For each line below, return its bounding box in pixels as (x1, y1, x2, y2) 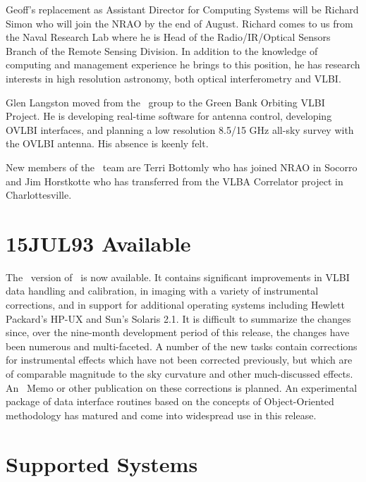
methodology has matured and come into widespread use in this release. (6, 407, 317, 422)
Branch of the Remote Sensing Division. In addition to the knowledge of (6, 43, 318, 58)
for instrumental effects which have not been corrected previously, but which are (6, 352, 353, 367)
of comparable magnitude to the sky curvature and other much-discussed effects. (6, 366, 353, 381)
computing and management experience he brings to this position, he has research (6, 57, 360, 72)
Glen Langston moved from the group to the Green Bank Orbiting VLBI (6, 94, 325, 109)
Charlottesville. (6, 187, 72, 202)
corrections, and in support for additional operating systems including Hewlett (6, 297, 345, 312)
